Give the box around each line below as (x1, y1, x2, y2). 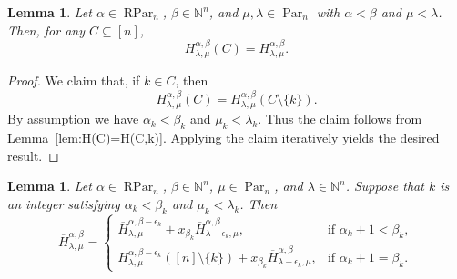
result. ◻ (7, 145, 59, 164)
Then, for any (7, 20, 85, 39)
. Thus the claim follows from (258, 109, 422, 128)
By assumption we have (7, 109, 139, 128)
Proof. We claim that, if (7, 71, 140, 90)
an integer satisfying (7, 194, 120, 213)
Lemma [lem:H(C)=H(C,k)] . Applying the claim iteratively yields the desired (7, 128, 440, 147)
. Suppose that (345, 176, 424, 195)
